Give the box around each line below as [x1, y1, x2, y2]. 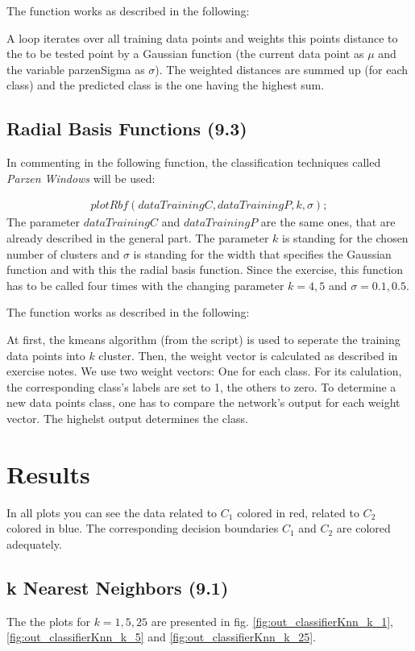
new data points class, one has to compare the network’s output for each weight [6, 394, 400, 411]
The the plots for [6, 612, 90, 629]
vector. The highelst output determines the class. [6, 409, 248, 426]
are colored [336, 520, 391, 537]
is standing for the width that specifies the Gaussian [133, 245, 392, 262]
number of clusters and [6, 245, 120, 262]
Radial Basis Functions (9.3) [6, 116, 247, 141]
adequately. [6, 535, 62, 552]
